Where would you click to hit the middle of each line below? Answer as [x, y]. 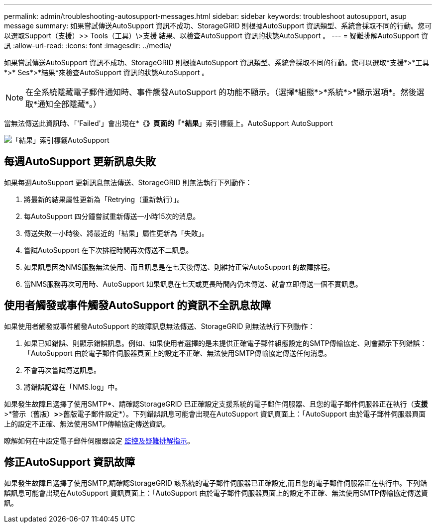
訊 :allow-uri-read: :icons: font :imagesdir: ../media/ [88, 46]
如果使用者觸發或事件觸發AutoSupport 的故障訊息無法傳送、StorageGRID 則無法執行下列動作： [160, 326]
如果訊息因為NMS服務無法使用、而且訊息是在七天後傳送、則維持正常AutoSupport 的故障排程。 [179, 267]
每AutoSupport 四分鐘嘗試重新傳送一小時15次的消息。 [112, 216]
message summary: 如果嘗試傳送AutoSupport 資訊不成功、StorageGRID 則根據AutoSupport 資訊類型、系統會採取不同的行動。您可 [218, 26]
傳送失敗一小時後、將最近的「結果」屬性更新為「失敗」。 [116, 233]
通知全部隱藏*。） [69, 104]
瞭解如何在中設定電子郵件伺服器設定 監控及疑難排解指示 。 [99, 440]
